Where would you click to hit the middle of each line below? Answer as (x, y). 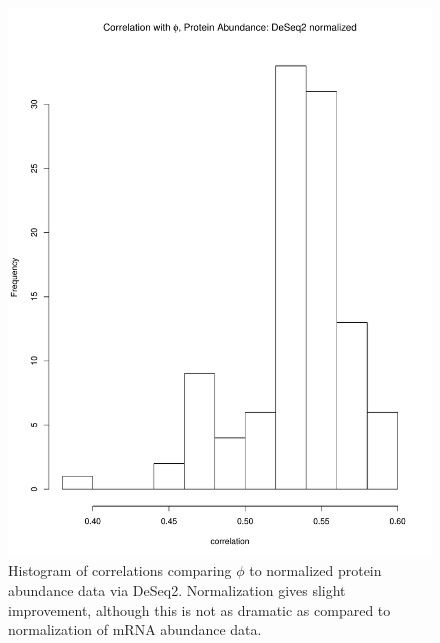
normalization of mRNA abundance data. (135, 629)
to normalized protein (315, 570)
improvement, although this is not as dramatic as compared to (199, 609)
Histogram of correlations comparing (120, 570)
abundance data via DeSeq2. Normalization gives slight (177, 590)
